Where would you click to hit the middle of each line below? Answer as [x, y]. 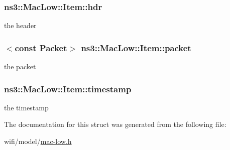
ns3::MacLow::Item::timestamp [68, 89]
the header [20, 25]
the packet [20, 66]
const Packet [41, 47]
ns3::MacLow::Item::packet [136, 47]
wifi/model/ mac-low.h [38, 141]
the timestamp [26, 107]
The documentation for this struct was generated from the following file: [115, 124]
